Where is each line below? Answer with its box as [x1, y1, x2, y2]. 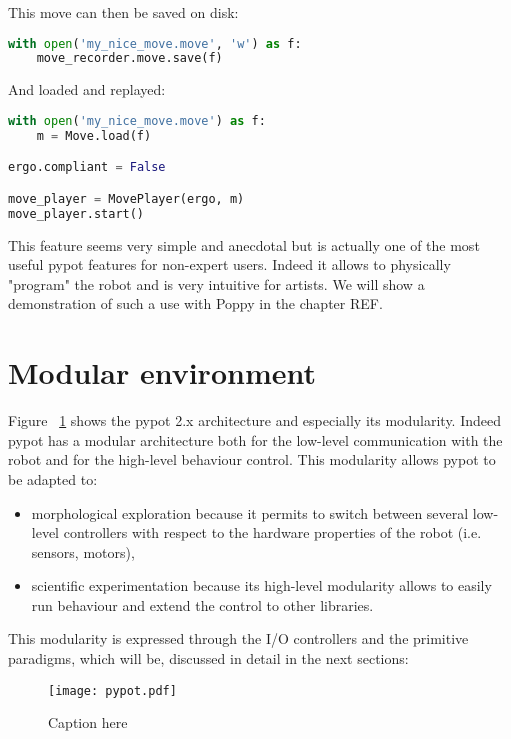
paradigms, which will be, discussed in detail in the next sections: [8, 648, 409, 669]
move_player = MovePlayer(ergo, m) [8, 191, 245, 206]
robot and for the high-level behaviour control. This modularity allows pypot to [8, 449, 496, 470]
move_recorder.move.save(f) [36, 51, 223, 66]
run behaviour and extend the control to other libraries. [31, 594, 374, 615]
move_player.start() [8, 206, 145, 221]
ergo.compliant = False [8, 160, 166, 175]
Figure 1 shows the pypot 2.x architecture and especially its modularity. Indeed [8, 410, 502, 431]
